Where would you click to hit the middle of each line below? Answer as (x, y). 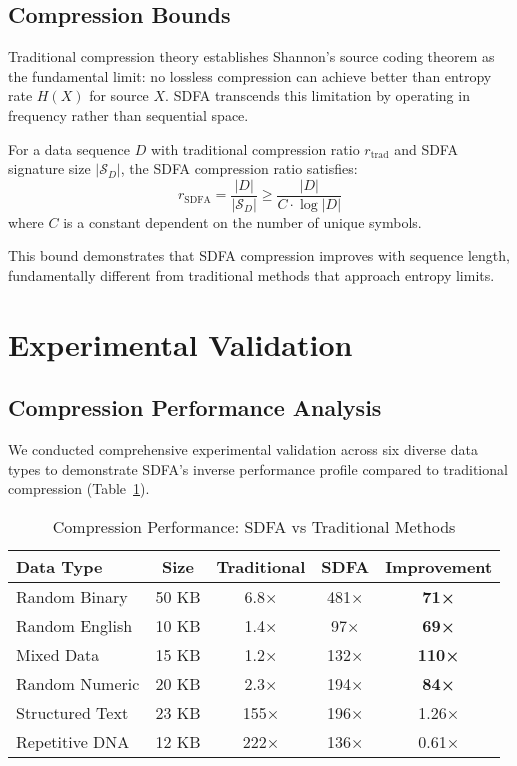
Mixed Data (58, 654)
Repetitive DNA (73, 741)
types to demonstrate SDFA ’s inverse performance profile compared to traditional (258, 468)
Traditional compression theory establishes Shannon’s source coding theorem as (251, 56)
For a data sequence (69, 148)
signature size (49, 168)
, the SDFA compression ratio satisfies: (239, 168)
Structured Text (72, 712)
